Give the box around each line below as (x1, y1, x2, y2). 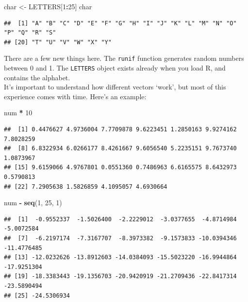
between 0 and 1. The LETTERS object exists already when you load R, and (4, 63, 226, 73)
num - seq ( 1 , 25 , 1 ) (4, 197, 62, 208)
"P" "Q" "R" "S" (4, 29, 56, 36)
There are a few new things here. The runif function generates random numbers (4, 53, 244, 63)
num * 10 (4, 107, 33, 118)
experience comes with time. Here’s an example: (4, 91, 147, 101)
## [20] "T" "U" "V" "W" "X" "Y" (4, 38, 112, 46)
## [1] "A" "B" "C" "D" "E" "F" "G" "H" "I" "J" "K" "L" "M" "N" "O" (4, 19, 237, 27)
